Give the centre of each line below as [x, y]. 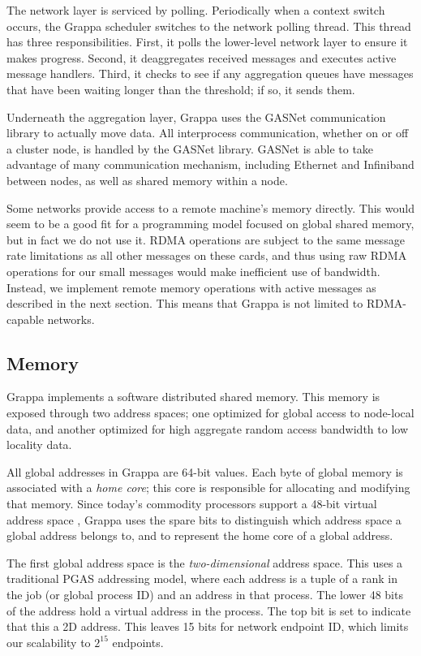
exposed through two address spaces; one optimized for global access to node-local [210, 413]
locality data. [39, 445]
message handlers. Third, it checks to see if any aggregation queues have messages [210, 73]
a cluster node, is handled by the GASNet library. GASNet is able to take [190, 148]
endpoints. [138, 642]
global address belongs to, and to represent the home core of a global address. [200, 535]
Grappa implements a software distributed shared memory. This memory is [193, 397]
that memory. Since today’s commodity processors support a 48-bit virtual [192, 504]
